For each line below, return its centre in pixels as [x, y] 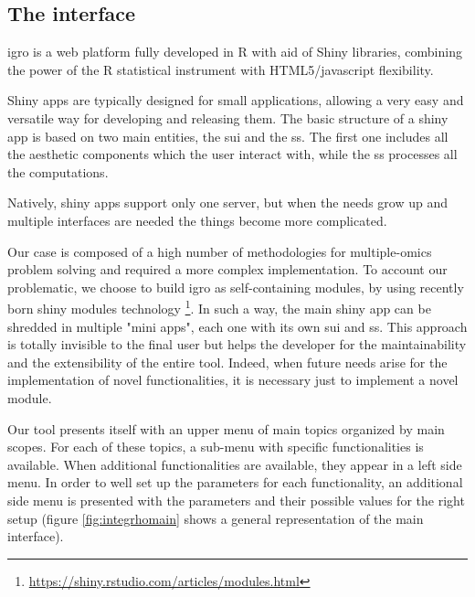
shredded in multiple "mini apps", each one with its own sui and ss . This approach [237, 326]
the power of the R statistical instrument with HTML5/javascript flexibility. [221, 69]
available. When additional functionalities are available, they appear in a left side [235, 464]
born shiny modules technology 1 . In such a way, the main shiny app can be [219, 307]
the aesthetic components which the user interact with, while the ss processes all [232, 154]
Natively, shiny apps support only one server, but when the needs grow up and [228, 203]
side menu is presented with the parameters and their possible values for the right [236, 500]
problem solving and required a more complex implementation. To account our [227, 269]
